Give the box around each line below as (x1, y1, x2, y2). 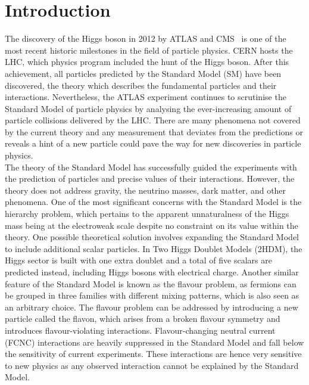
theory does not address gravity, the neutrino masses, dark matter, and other (5, 184, 286, 196)
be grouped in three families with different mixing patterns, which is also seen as (5, 289, 299, 302)
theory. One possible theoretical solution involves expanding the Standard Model (5, 231, 299, 243)
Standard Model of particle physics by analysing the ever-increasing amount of (5, 102, 292, 114)
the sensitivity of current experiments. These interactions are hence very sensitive (5, 347, 302, 360)
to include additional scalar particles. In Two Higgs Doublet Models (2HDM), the (5, 242, 302, 254)
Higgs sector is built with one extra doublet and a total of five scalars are (5, 254, 272, 266)
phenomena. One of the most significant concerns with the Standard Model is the (5, 195, 302, 208)
